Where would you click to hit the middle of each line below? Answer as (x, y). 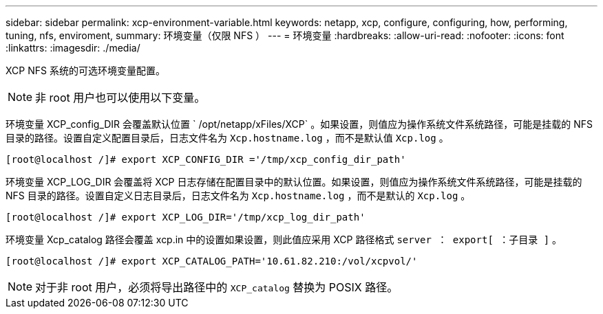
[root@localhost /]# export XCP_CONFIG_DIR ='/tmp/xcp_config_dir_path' (206, 159)
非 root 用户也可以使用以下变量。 (120, 98)
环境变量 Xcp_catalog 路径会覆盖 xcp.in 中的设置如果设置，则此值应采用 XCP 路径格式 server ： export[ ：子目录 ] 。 (284, 239)
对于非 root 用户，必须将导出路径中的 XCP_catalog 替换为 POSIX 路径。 (217, 287)
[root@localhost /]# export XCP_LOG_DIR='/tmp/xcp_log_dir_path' (186, 217)
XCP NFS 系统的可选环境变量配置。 (85, 70)
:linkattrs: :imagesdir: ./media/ (73, 48)
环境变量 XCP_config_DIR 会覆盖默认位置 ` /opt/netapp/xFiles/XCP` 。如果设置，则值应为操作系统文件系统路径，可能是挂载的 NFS (299, 124)
